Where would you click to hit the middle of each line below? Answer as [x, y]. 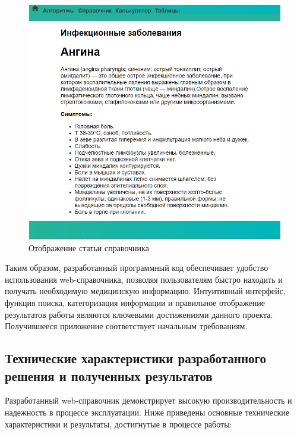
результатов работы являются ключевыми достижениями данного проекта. [139, 314]
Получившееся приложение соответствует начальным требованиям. [126, 326]
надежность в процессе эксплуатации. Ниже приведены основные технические [147, 412]
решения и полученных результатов [109, 375]
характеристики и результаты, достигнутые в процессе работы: [119, 424]
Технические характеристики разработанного [136, 358]
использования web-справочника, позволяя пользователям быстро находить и [144, 279]
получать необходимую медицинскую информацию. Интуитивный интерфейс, [145, 291]
